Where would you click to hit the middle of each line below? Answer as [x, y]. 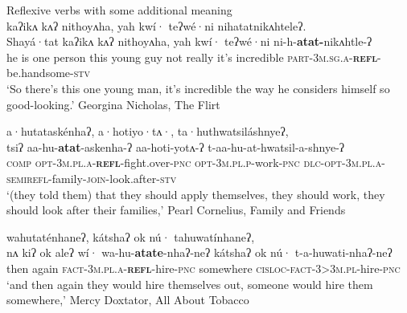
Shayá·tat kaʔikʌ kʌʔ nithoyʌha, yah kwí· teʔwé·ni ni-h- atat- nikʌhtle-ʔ [189, 41]
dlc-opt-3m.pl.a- [344, 163]
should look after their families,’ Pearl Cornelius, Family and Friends [176, 210]
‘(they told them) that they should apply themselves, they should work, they [196, 194]
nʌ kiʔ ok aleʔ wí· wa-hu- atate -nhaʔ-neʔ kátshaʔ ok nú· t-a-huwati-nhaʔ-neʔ [199, 252]
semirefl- [29, 178]
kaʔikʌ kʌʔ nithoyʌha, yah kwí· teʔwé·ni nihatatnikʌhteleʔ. [156, 25]
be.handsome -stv [48, 73]
